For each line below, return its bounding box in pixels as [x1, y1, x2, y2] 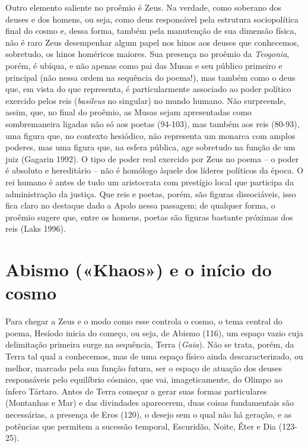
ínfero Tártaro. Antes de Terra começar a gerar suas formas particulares [5, 384, 267, 397]
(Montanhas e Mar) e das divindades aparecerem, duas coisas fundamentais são [5, 396, 294, 409]
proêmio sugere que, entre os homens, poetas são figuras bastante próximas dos [5, 210, 293, 223]
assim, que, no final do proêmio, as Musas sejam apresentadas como [5, 106, 252, 118]
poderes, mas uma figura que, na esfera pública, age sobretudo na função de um [5, 141, 296, 153]
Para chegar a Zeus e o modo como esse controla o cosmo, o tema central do [5, 315, 282, 327]
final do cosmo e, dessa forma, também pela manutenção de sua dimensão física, [5, 24, 297, 37]
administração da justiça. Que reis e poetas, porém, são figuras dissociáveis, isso [5, 187, 296, 200]
